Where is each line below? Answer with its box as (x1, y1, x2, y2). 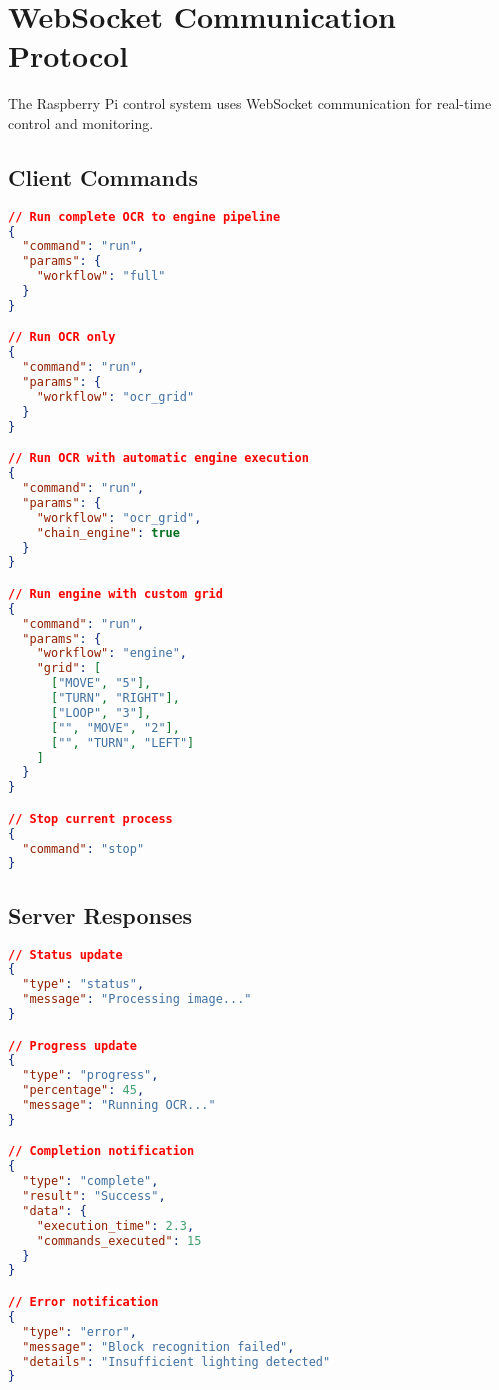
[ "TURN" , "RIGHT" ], (50, 691, 180, 706)
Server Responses (8, 899, 193, 930)
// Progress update (8, 1038, 137, 1053)
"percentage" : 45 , (22, 1083, 145, 1098)
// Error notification (8, 1295, 159, 1309)
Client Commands (8, 161, 198, 192)
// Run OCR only (8, 330, 116, 345)
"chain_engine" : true (36, 525, 180, 540)
